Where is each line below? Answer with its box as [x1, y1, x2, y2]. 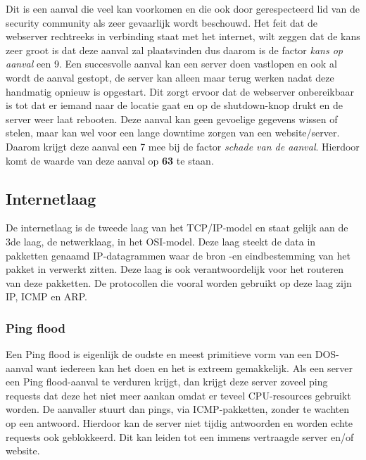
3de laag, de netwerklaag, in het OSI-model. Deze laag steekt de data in [6, 234, 316, 248]
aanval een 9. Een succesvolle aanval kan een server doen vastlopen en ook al [6, 56, 337, 71]
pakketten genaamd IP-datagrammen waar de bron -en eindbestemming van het [6, 248, 351, 262]
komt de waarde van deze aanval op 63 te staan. [6, 153, 214, 167]
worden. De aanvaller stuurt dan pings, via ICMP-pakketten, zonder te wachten [6, 402, 349, 416]
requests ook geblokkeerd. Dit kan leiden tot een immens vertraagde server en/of [6, 429, 354, 444]
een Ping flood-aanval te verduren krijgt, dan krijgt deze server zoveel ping [6, 374, 328, 389]
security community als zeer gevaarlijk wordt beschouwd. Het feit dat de [6, 15, 317, 30]
